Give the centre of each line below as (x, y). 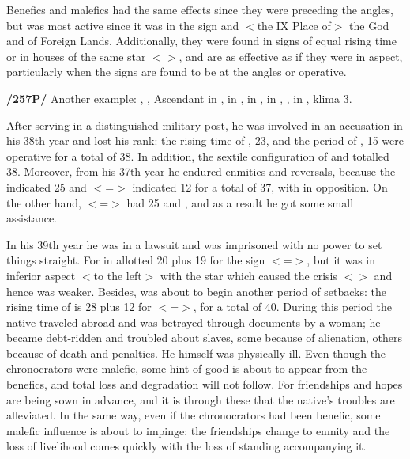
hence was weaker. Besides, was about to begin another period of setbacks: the (196, 291)
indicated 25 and (47, 186)
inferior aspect (41, 275)
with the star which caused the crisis (248, 275)
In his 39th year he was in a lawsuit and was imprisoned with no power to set (194, 244)
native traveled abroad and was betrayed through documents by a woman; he (194, 322)
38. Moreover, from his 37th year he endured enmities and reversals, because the (201, 171)
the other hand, (44, 202)
